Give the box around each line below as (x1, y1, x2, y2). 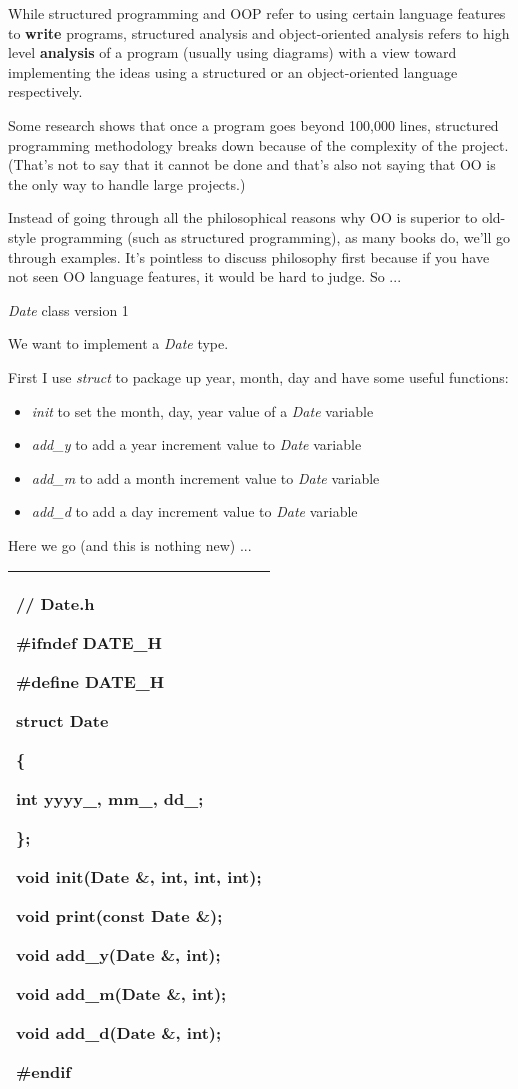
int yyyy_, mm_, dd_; (16, 787, 204, 811)
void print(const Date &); (16, 904, 223, 928)
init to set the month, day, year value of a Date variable (31, 400, 374, 421)
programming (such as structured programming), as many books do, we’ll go (40, 226, 510, 247)
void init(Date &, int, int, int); (16, 865, 262, 889)
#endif (16, 1060, 71, 1084)
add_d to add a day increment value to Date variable (31, 501, 358, 522)
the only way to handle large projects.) (8, 173, 246, 194)
